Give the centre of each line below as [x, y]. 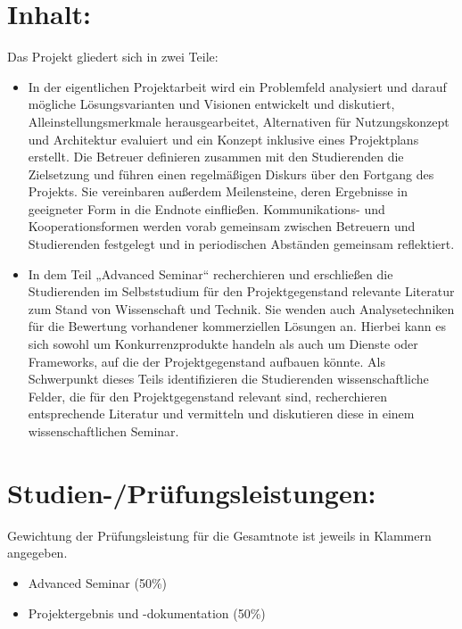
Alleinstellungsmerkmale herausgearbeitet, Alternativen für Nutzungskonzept [239, 121]
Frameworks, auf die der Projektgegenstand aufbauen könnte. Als [206, 361]
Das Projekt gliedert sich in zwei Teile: [113, 57]
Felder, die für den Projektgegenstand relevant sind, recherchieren [207, 396]
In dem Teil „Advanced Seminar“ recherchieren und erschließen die [210, 273]
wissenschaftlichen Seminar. [103, 431]
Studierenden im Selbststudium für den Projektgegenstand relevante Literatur [241, 291]
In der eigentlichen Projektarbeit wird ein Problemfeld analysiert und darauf [237, 86]
